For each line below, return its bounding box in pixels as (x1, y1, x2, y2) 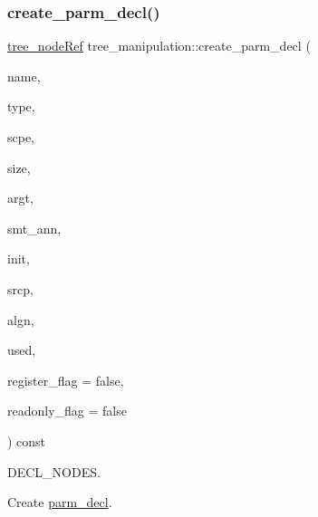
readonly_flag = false (7, 401, 127, 420)
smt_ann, (7, 218, 62, 237)
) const (7, 431, 46, 450)
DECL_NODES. (7, 462, 101, 481)
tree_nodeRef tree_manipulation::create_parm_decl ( (7, 36, 311, 55)
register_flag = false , (7, 370, 124, 389)
